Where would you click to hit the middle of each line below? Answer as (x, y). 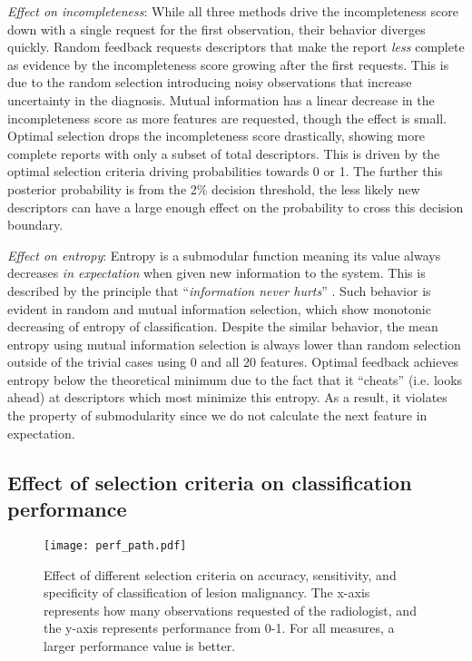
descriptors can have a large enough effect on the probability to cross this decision (236, 207)
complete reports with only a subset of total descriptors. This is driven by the (224, 153)
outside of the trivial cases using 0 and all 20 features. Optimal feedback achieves (233, 362)
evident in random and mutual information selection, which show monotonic (219, 308)
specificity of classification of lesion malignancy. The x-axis (207, 592)
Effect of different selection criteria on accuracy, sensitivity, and (220, 574)
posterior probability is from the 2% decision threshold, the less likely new (214, 188)
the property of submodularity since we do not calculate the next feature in (217, 415)
